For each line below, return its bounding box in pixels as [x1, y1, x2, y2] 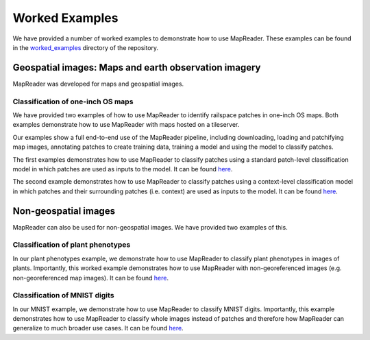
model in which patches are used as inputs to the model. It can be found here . [12, 165, 233, 173]
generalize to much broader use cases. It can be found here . [12, 324, 184, 332]
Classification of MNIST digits [12, 291, 114, 300]
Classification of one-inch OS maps [12, 97, 134, 106]
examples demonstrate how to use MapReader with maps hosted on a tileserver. [12, 121, 240, 129]
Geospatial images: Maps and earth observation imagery [12, 62, 261, 73]
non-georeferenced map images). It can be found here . [12, 274, 169, 282]
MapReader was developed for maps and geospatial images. [12, 80, 184, 88]
